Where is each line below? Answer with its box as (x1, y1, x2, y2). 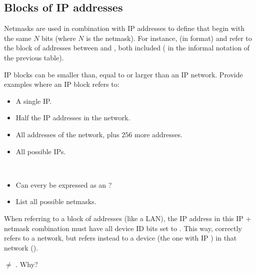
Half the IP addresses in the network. (15, 112, 130, 123)
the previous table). (4, 52, 64, 62)
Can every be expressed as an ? (15, 179, 112, 190)
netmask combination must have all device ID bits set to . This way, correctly (4, 223, 242, 233)
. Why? (15, 259, 38, 270)
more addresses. (134, 129, 182, 139)
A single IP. (15, 95, 52, 106)
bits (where (41, 32, 76, 43)
